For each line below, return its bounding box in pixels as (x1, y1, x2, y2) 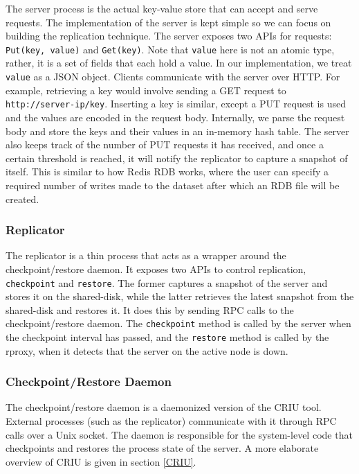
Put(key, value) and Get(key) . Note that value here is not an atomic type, (6, 42, 335, 56)
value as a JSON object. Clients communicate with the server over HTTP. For (6, 69, 340, 84)
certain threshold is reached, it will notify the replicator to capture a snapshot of (6, 150, 348, 165)
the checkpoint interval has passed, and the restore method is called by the (6, 330, 329, 344)
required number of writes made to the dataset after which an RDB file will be (6, 177, 340, 192)
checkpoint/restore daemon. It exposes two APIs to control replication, (6, 261, 306, 276)
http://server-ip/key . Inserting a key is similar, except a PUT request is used (6, 96, 346, 111)
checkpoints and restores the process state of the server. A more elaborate (6, 441, 319, 455)
